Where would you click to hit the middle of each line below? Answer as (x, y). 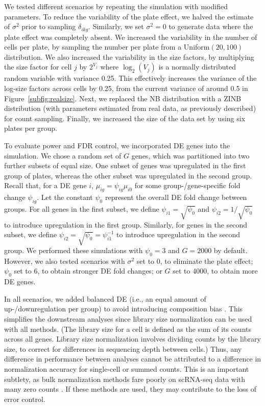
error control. (25, 399)
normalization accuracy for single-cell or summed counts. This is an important (127, 369)
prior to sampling (49, 26)
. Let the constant (65, 197)
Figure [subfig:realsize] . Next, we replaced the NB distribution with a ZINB (123, 98)
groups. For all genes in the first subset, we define (82, 208)
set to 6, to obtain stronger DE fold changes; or (88, 271)
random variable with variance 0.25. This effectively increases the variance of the (130, 78)
